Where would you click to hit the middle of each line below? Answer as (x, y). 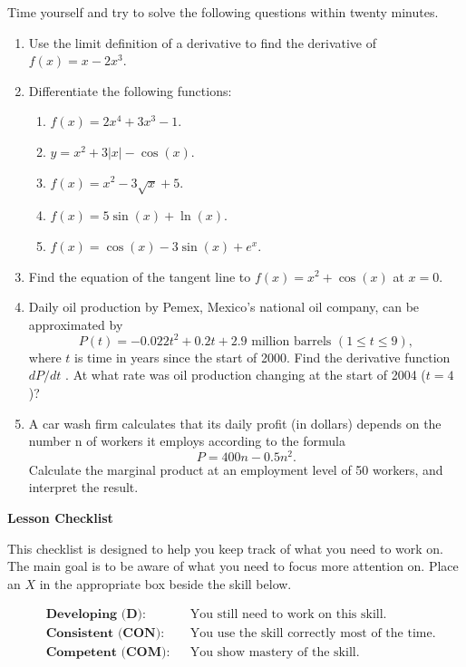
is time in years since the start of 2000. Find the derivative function (262, 357)
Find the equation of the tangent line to (140, 276)
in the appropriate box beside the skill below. (165, 583)
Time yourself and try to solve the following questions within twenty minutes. (223, 12)
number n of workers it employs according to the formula (187, 441)
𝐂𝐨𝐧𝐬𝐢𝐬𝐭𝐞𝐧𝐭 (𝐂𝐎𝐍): (105, 634)
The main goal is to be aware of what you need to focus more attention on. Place (233, 566)
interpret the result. (83, 487)
